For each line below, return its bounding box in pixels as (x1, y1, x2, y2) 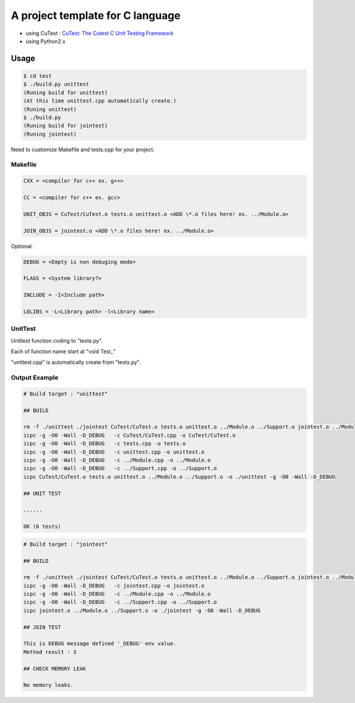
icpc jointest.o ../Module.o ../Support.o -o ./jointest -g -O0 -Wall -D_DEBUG (23, 607, 261, 613)
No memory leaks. (23, 682, 74, 689)
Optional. (11, 242, 34, 250)
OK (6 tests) (23, 523, 62, 530)
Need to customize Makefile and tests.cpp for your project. (11, 146, 155, 153)
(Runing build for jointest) (23, 122, 108, 129)
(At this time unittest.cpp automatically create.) (23, 98, 177, 104)
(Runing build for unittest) (23, 89, 108, 96)
